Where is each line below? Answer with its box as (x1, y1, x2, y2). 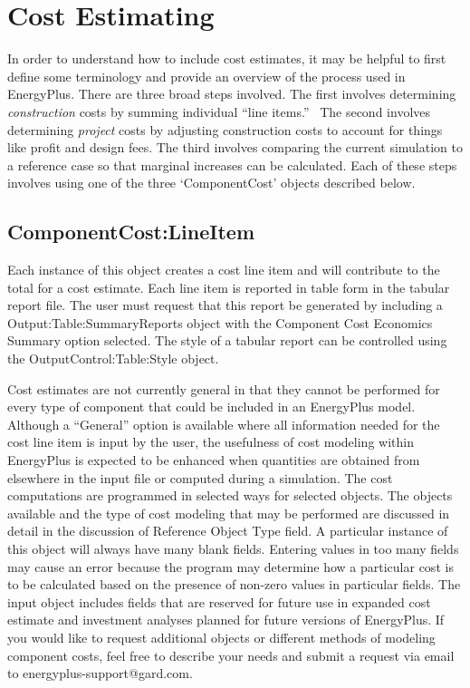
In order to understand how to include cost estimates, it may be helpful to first (7, 49, 446, 68)
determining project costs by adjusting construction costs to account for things (7, 120, 443, 139)
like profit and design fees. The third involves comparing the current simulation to (7, 138, 463, 157)
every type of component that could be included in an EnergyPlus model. (7, 397, 416, 416)
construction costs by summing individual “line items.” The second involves (7, 102, 431, 121)
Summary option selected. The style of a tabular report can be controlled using (7, 331, 447, 350)
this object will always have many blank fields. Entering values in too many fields (7, 538, 459, 557)
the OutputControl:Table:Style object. (7, 349, 219, 368)
